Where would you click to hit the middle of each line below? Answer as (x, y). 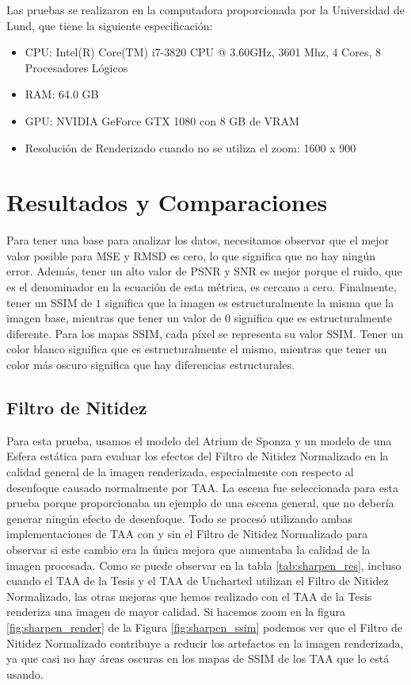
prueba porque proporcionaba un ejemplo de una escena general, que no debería (200, 503)
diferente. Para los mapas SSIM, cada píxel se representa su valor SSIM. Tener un (205, 333)
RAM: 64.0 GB (62, 94)
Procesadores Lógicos (76, 67)
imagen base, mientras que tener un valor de (114, 318)
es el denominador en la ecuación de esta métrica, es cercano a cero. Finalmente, (202, 287)
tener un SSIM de (49, 302)
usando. (25, 673)
